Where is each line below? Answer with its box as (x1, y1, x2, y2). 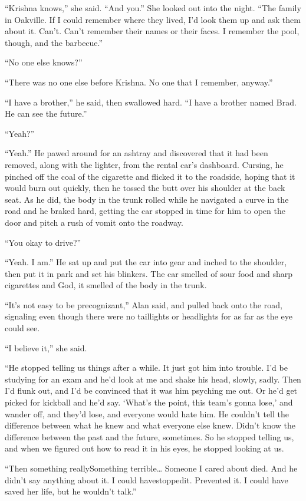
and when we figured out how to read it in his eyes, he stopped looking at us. (5, 442, 284, 454)
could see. (5, 322, 40, 334)
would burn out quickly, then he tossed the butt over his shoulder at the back (5, 182, 285, 194)
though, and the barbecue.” (5, 36, 103, 48)
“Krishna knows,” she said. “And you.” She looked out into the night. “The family (5, 2, 301, 14)
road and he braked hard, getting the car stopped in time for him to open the (5, 205, 285, 217)
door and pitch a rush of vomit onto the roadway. (5, 216, 183, 228)
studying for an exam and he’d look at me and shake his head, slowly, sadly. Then (5, 373, 301, 385)
